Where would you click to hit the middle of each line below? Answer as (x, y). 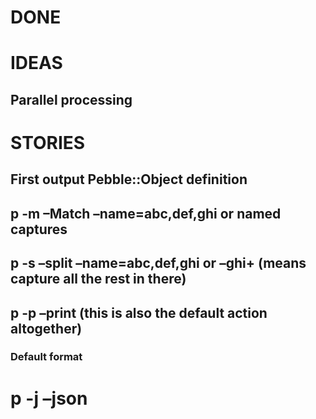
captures (39, 229)
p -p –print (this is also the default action (139, 312)
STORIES (48, 142)
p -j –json (49, 398)
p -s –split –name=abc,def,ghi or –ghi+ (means (158, 263)
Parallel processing (71, 99)
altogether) (46, 328)
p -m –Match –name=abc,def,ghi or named (146, 213)
